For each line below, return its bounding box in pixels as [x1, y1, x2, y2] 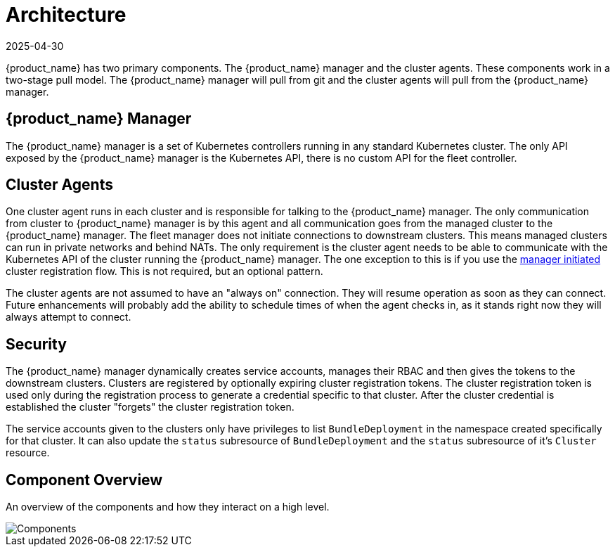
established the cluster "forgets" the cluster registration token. [6, 401, 294, 413]
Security [6, 335, 67, 353]
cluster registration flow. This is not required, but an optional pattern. [6, 265, 323, 278]
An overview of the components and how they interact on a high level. [6, 501, 330, 513]
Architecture [6, 3, 127, 27]
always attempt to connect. [6, 311, 131, 323]
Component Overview [6, 470, 163, 489]
